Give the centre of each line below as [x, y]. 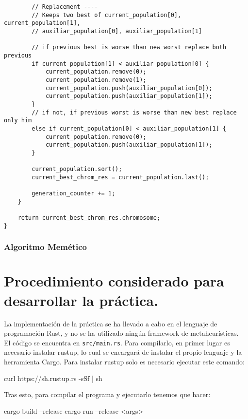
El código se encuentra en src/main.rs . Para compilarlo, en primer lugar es [117, 342]
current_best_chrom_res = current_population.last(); [120, 177]
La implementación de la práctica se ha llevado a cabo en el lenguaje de [111, 323]
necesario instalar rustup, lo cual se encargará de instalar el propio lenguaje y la [123, 352]
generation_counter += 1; [74, 194]
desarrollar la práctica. [81, 300]
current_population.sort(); [77, 169]
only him [18, 121]
